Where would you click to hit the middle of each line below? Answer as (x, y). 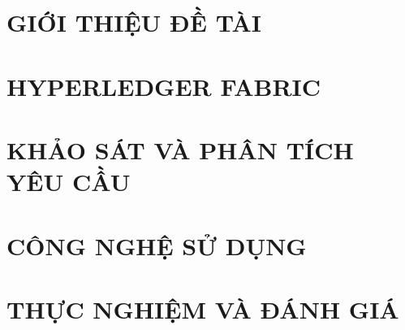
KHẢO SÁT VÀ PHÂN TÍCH (180, 149)
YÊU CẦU (69, 182)
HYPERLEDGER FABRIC (164, 86)
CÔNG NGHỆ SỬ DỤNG (157, 245)
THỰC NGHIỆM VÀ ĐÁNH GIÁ (203, 308)
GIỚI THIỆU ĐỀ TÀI (134, 22)
